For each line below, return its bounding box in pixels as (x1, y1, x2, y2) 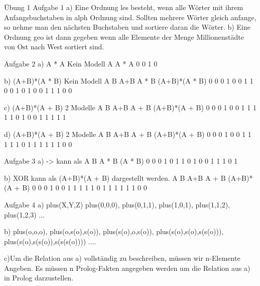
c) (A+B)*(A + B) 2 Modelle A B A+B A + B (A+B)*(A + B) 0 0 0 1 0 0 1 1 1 (4, 102, 256, 112)
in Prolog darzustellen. (4, 272, 74, 283)
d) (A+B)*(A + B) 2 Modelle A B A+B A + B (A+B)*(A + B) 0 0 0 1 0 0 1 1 (4, 128, 251, 139)
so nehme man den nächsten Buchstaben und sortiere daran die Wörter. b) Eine (4, 22, 250, 32)
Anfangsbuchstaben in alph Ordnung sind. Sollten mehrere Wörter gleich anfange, (4, 12, 256, 22)
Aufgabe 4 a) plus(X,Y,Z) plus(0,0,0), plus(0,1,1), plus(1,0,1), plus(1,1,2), (4, 199, 230, 209)
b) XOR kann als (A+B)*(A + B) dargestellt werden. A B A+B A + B (4, 172, 226, 183)
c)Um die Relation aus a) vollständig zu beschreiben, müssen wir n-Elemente (4, 253, 240, 263)
